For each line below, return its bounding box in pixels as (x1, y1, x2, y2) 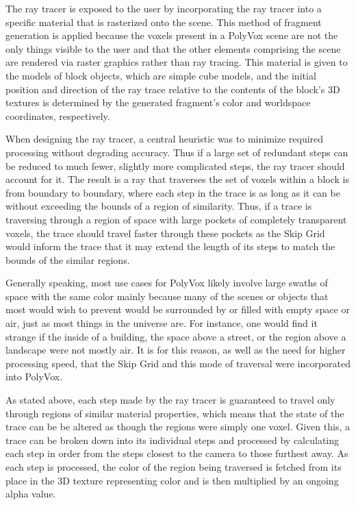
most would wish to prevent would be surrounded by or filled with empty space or (5, 302, 350, 317)
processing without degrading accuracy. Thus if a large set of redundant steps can (5, 145, 348, 159)
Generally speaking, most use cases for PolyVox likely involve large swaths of (5, 275, 328, 290)
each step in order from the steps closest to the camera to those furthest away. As (5, 446, 348, 460)
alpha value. (5, 486, 56, 501)
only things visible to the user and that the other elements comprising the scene (5, 41, 341, 56)
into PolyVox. (5, 369, 63, 384)
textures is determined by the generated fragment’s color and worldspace (5, 95, 311, 110)
